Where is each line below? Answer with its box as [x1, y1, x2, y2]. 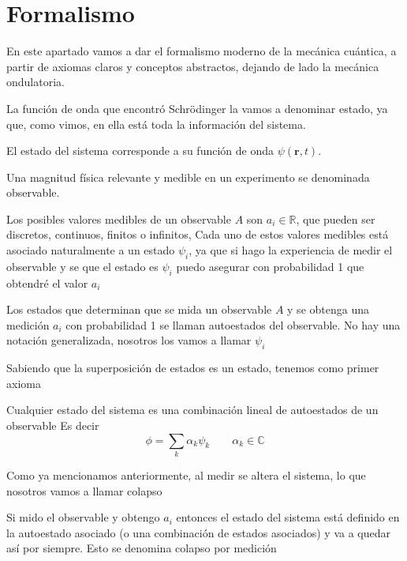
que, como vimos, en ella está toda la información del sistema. [6, 115, 306, 132]
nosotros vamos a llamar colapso [6, 482, 162, 499]
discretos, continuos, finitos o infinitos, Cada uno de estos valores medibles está [6, 226, 389, 243]
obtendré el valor [6, 274, 88, 291]
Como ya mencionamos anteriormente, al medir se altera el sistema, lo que [6, 466, 366, 483]
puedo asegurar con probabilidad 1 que [176, 258, 364, 274]
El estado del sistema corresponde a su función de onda [6, 142, 274, 159]
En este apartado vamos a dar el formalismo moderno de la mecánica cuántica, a [6, 43, 397, 59]
